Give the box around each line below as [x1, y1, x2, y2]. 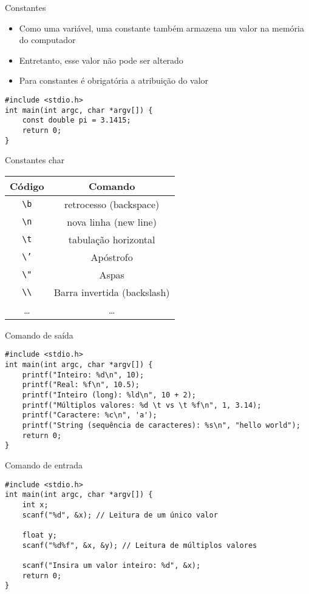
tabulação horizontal [68, 232, 155, 246]
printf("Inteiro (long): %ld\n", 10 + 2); [22, 391, 196, 400]
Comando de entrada [5, 459, 83, 471]
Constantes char [5, 154, 65, 166]
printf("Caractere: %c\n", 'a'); [22, 411, 157, 420]
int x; [22, 500, 49, 509]
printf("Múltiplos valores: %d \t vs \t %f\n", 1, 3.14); [22, 400, 262, 410]
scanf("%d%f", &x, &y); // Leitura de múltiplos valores [22, 541, 257, 550]
